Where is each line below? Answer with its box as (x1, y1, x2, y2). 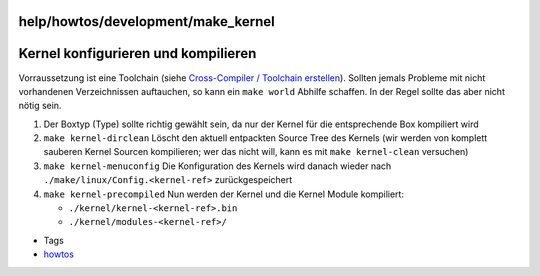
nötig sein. (18, 100, 62, 112)
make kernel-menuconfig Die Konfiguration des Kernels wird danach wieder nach (43, 160, 392, 172)
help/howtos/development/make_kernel (18, 13, 275, 30)
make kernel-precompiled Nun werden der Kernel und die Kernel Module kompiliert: (43, 188, 405, 200)
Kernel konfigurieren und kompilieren (18, 45, 257, 62)
